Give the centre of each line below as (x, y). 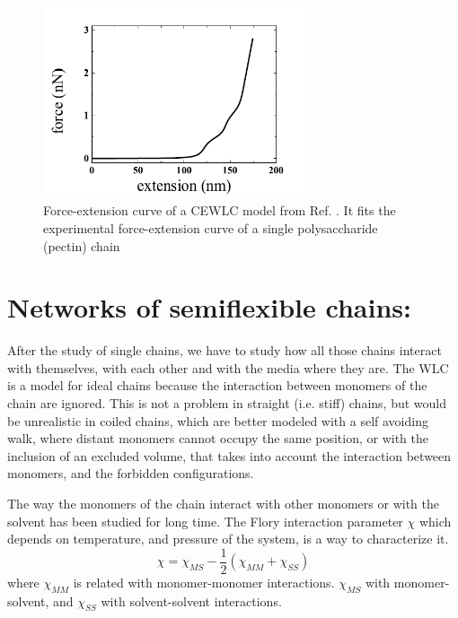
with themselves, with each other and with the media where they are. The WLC (228, 367)
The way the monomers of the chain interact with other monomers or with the (223, 504)
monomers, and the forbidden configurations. (131, 473)
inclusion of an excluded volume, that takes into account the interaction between (229, 455)
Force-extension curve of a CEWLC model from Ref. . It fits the (220, 210)
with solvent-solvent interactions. (191, 601)
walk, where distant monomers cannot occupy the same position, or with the (218, 438)
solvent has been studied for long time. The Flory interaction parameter (205, 521)
